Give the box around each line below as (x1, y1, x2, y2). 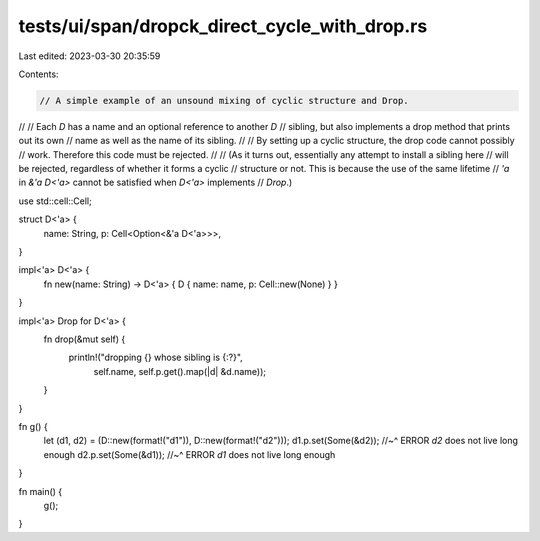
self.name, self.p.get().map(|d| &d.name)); (93, 365, 267, 377)
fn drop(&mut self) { (43, 333, 126, 345)
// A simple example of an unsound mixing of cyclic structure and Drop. (39, 95, 409, 106)
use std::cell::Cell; (18, 195, 92, 207)
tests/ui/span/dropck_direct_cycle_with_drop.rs (18, 15, 428, 37)
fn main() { (18, 485, 63, 497)
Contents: (18, 68, 59, 80)
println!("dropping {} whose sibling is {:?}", (68, 351, 244, 364)
